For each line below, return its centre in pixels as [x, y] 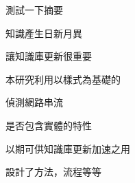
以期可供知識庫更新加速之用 [68, 148]
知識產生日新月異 [44, 33]
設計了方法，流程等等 [53, 172]
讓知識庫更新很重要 [49, 56]
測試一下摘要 [34, 10]
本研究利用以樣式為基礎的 [63, 79]
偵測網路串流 [34, 102]
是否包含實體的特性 [49, 125]
